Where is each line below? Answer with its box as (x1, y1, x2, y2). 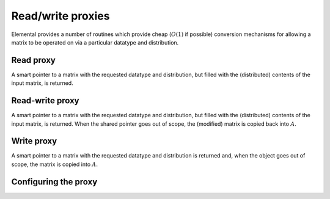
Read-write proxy (11, 95, 79, 106)
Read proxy (11, 55, 56, 65)
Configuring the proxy (11, 176, 98, 187)
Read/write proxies (11, 9, 110, 23)
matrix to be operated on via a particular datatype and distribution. (11, 38, 179, 46)
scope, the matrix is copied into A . (11, 161, 98, 168)
